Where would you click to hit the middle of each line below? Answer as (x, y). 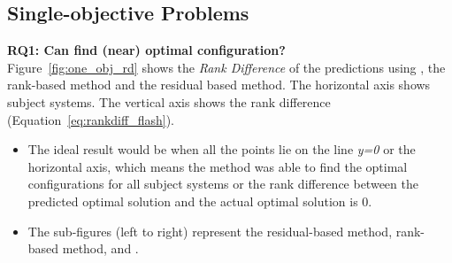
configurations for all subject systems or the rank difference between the (223, 184)
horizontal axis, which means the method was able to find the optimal (218, 166)
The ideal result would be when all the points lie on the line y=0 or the (222, 149)
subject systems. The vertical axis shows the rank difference (169, 101)
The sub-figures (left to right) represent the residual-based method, (210, 231)
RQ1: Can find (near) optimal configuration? (146, 50)
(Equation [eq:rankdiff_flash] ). (91, 119)
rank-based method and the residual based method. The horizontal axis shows (219, 85)
